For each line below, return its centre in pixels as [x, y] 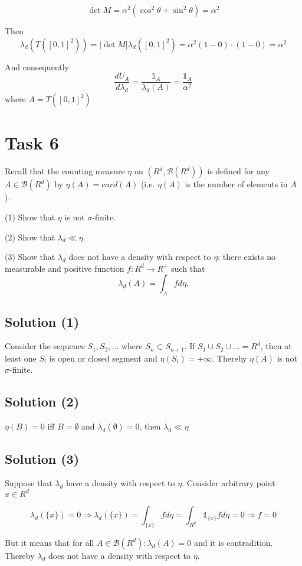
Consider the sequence [45, 346]
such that [188, 268]
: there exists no [247, 257]
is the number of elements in [236, 184]
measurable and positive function [65, 268]
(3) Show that [30, 257]
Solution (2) [42, 401]
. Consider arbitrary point [229, 483]
